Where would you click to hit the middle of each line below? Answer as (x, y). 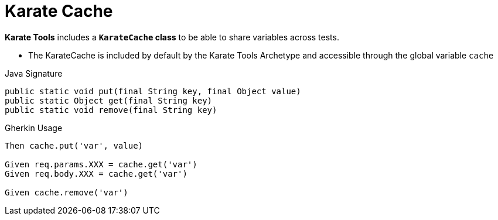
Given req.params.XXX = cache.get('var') (101, 164)
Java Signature (34, 73)
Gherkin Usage (34, 128)
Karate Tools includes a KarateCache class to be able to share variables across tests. (172, 37)
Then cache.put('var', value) (74, 145)
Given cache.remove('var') (66, 192)
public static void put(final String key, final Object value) (153, 91)
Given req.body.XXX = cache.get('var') (96, 173)
